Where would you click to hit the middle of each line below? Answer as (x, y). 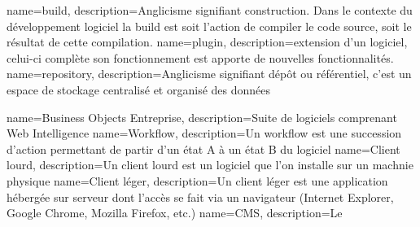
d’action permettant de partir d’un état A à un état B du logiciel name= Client (203, 148)
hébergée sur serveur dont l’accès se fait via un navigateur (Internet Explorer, (200, 196)
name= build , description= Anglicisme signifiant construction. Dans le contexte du (210, 10)
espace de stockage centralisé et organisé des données (139, 89)
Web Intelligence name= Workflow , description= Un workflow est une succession (204, 133)
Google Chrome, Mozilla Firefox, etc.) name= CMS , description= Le (175, 213)
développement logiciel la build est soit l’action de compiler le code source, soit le (209, 26)
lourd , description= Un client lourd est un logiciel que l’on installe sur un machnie (210, 165)
